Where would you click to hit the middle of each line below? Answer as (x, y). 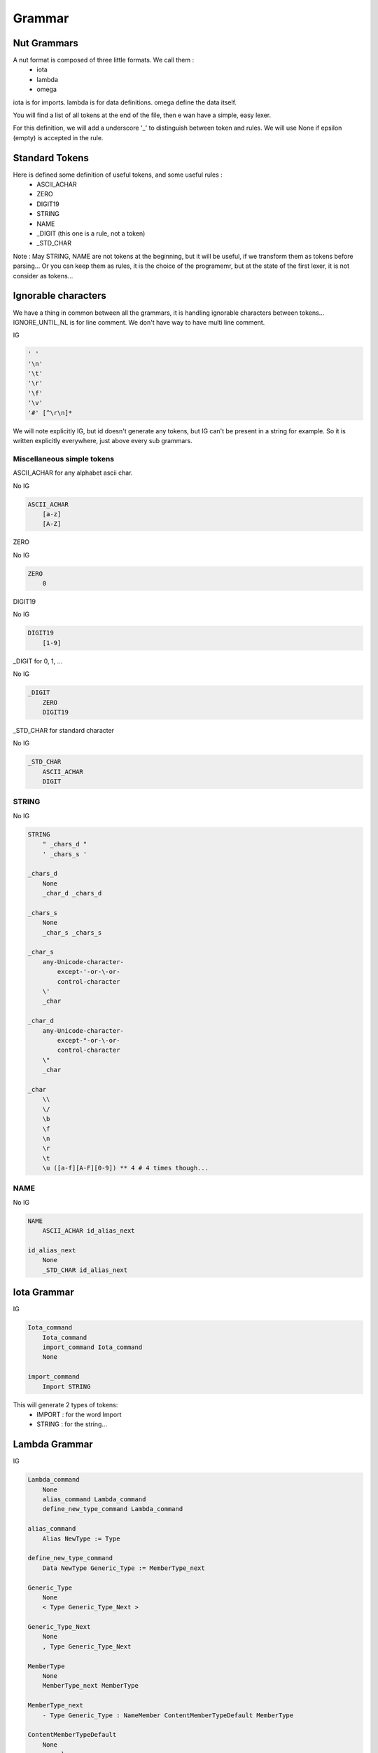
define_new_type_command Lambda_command (113, 1509)
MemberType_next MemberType (91, 1686)
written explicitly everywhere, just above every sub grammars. (103, 441)
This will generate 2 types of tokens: (65, 1405)
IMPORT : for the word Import (79, 1414)
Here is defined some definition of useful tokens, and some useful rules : (118, 175)
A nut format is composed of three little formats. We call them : (104, 60)
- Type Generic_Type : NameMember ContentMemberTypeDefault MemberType (168, 1715)
